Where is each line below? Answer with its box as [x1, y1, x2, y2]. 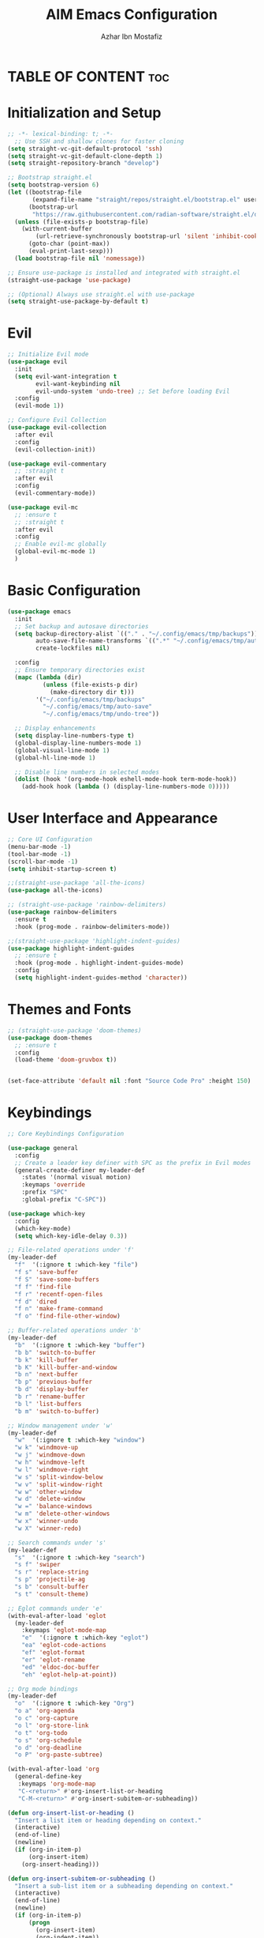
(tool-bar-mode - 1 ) [7, 850, 72, 858]
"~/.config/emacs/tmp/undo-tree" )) [42, 710, 159, 718]
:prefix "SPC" [21, 1188, 68, 1197]
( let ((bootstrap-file [7, 188, 82, 196]
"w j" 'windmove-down [14, 1451, 86, 1459]
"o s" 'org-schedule [14, 1736, 82, 1744]
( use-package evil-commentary [7, 460, 107, 468]
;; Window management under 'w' [7, 1421, 113, 1430]
